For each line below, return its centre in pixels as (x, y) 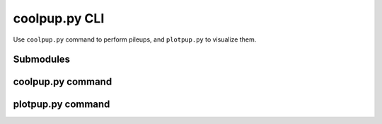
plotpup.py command (62, 105)
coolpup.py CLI (59, 18)
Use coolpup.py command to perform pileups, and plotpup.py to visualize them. (135, 39)
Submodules (42, 60)
